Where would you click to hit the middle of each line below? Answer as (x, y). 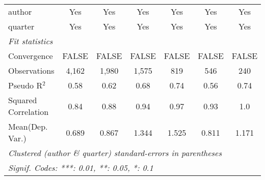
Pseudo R (25, 85)
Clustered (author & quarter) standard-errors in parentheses (115, 153)
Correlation (29, 112)
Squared (23, 100)
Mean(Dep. (28, 126)
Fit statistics (31, 41)
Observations (31, 70)
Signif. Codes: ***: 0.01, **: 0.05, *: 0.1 (81, 168)
